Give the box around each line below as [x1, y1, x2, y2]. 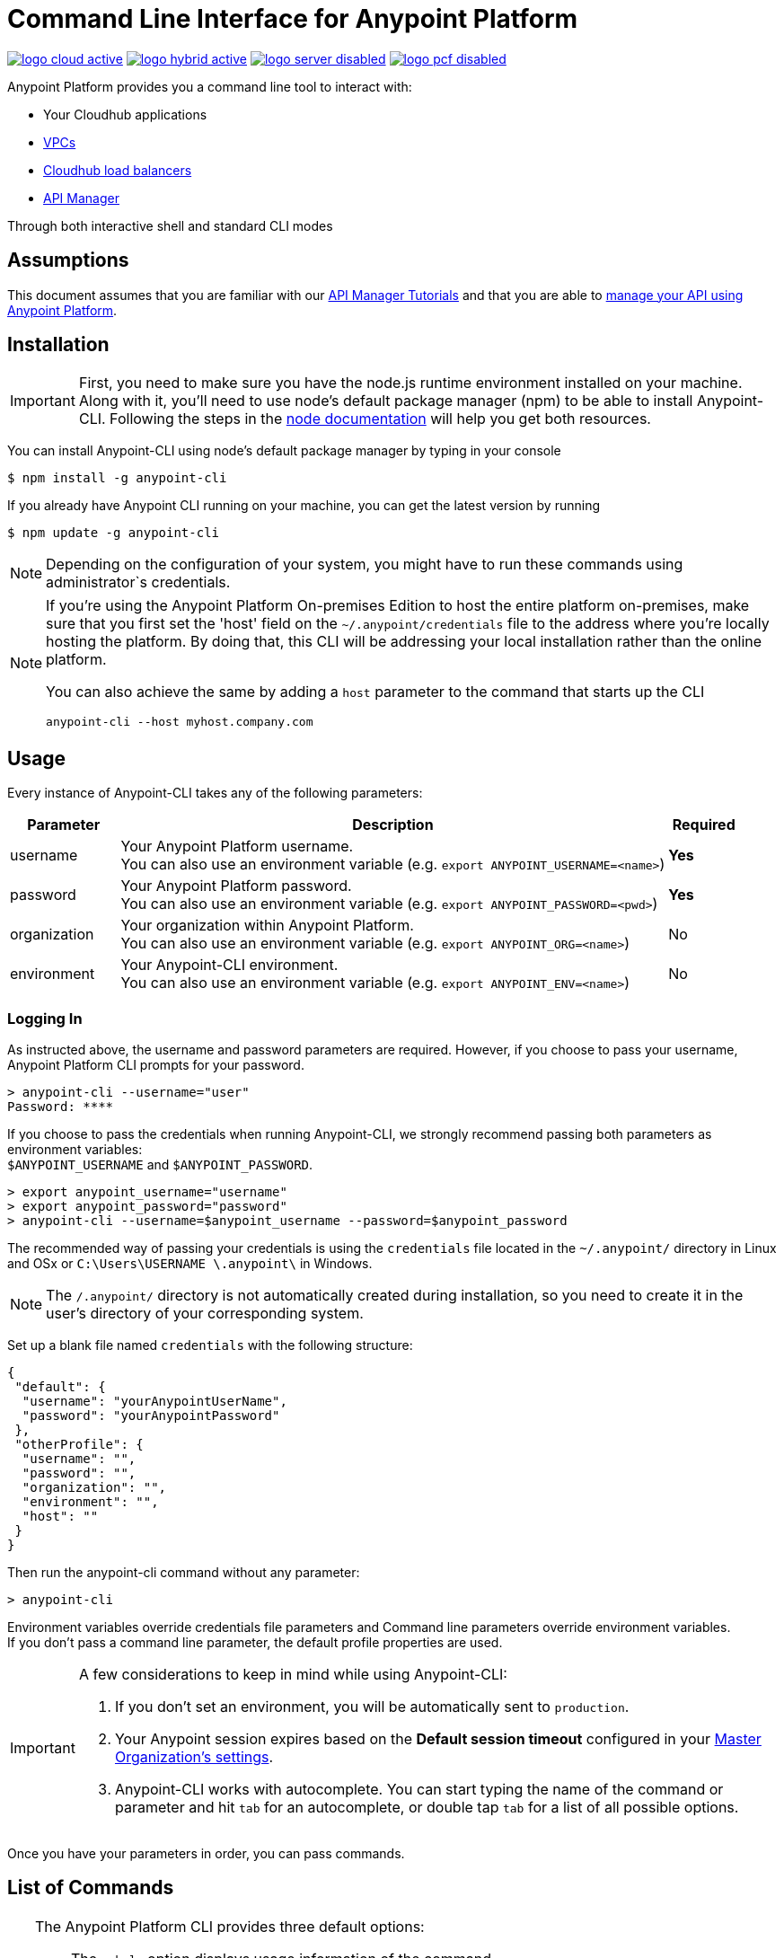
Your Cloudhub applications [43, 106, 207, 122]
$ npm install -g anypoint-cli [7, 471, 227, 486]
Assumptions [7, 249, 129, 272]
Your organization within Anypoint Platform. [120, 916, 414, 935]
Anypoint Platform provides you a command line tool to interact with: [7, 78, 412, 94]
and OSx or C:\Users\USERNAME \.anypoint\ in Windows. [7, 1256, 373, 1272]
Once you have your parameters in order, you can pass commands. [7, 1846, 405, 1862]
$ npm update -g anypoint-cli [7, 525, 220, 541]
